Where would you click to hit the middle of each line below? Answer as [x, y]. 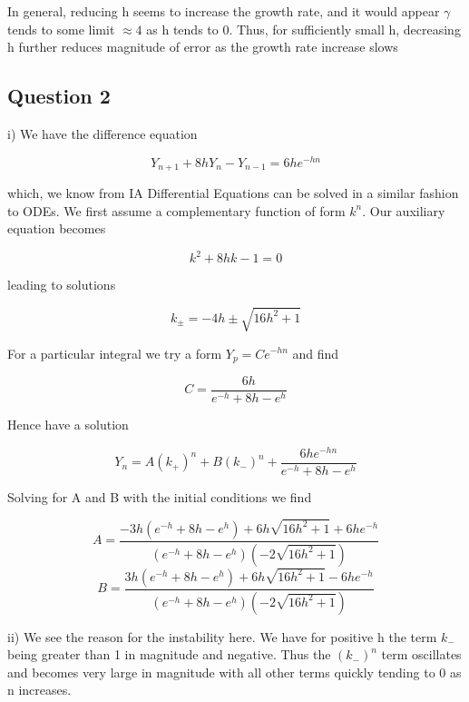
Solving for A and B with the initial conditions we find [160, 496]
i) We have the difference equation [103, 133]
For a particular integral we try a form [115, 353]
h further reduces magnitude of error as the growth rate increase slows [203, 47]
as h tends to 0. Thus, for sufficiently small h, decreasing [303, 29]
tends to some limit [61, 29]
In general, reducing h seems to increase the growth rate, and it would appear [224, 11]
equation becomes [57, 228]
